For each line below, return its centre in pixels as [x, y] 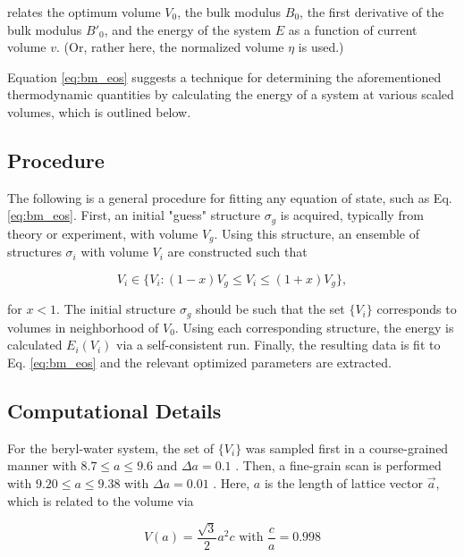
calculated [35, 345]
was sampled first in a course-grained [347, 447]
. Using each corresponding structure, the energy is [314, 327]
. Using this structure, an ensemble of [316, 233]
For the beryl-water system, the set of [111, 447]
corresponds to [417, 309]
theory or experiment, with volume [103, 233]
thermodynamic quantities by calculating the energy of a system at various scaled [231, 94]
